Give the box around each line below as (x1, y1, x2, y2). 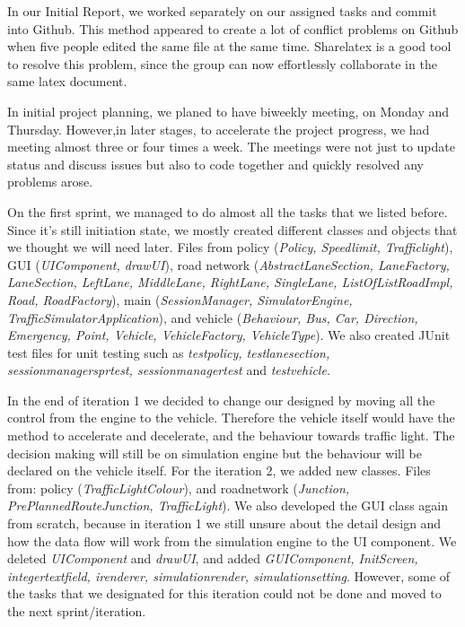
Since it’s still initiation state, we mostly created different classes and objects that (7, 220, 458, 239)
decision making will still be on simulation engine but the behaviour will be (7, 443, 422, 462)
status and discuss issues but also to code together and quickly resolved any (7, 154, 424, 173)
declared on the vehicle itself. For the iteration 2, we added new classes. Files (7, 461, 431, 480)
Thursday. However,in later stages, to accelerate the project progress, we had (7, 119, 430, 138)
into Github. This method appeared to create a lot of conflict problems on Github (7, 19, 459, 38)
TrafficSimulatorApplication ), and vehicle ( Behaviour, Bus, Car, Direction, (7, 308, 418, 327)
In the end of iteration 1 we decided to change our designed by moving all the (7, 390, 435, 409)
